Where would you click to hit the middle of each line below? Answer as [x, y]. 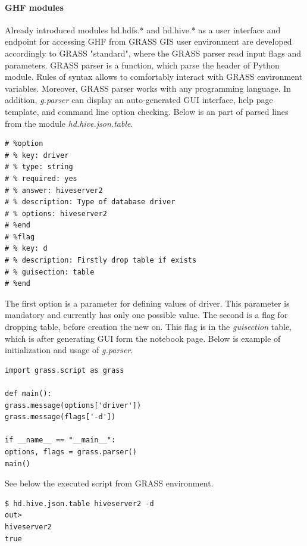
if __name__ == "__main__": [60, 440]
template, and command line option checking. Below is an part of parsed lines [147, 111]
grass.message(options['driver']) [73, 405]
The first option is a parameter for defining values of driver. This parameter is [147, 303]
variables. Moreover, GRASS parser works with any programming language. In [148, 88]
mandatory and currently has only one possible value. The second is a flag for [146, 315]
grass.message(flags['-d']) [60, 417]
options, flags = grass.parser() [71, 452]
